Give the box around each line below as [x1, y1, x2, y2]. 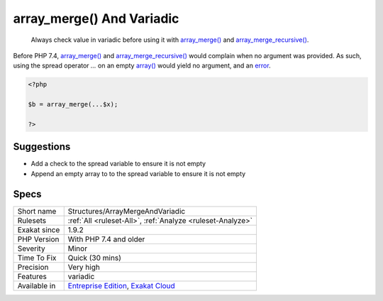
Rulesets [17, 215, 46, 225]
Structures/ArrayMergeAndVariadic [67, 206, 186, 216]
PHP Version [17, 234, 60, 244]
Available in [17, 280, 56, 290]
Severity [17, 243, 45, 253]
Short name [17, 206, 57, 216]
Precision [17, 262, 49, 272]
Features [17, 271, 48, 281]
